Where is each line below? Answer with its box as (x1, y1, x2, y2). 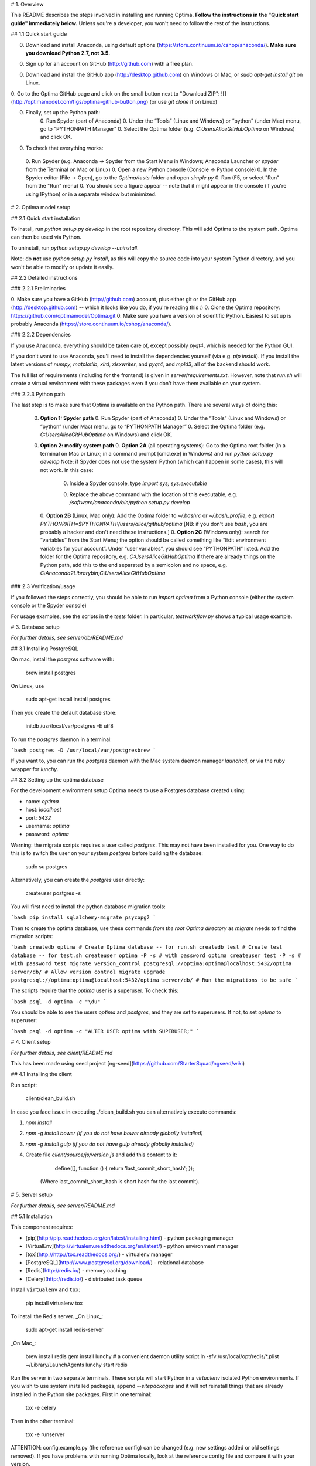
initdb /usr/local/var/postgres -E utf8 (25, 722, 114, 729)
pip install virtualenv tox (25, 1299, 83, 1306)
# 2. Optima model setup (11, 204, 71, 211)
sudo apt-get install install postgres (25, 695, 111, 703)
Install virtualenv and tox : (11, 1286, 80, 1293)
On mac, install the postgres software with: (11, 656, 114, 663)
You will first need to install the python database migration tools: (11, 903, 166, 910)
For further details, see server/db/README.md (11, 634, 123, 642)
